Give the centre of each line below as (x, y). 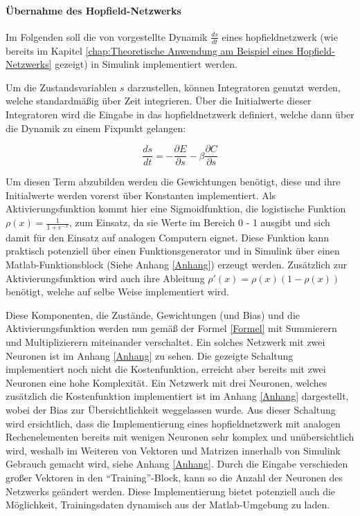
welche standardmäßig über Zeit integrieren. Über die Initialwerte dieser (159, 101)
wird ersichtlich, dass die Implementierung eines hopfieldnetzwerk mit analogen (173, 423)
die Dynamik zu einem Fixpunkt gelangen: (96, 128)
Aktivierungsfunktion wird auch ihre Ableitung (105, 278)
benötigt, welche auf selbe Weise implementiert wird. (117, 292)
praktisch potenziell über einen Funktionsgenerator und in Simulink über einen (173, 251)
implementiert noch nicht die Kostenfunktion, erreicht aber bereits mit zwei (166, 369)
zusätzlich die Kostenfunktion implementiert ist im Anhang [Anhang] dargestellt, (177, 396)
